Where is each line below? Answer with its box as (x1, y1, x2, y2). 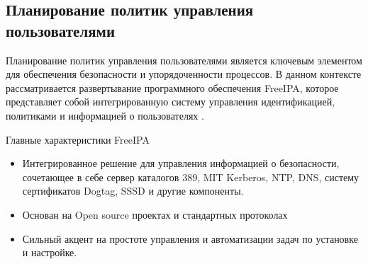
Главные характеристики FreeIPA (6, 132, 150, 147)
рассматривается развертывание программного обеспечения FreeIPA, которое (6, 80, 339, 95)
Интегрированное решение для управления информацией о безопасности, (22, 156, 340, 171)
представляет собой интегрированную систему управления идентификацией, (6, 94, 335, 109)
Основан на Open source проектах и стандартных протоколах (22, 207, 288, 222)
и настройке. (22, 245, 77, 260)
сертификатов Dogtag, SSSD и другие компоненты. (22, 183, 244, 198)
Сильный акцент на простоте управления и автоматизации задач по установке (22, 231, 358, 246)
